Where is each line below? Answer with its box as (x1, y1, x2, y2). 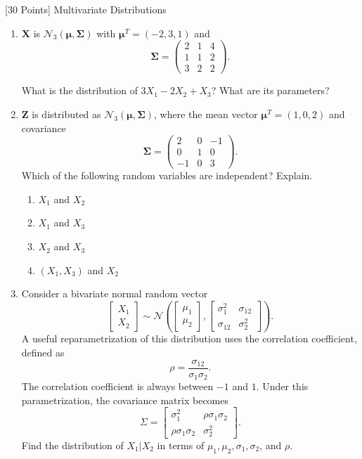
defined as (21, 345, 65, 360)
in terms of (157, 437, 205, 452)
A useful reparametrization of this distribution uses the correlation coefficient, (21, 331, 357, 346)
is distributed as (32, 106, 101, 121)
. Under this (256, 379, 309, 394)
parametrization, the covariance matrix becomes (21, 392, 229, 407)
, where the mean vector (154, 106, 258, 121)
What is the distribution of (21, 83, 138, 98)
